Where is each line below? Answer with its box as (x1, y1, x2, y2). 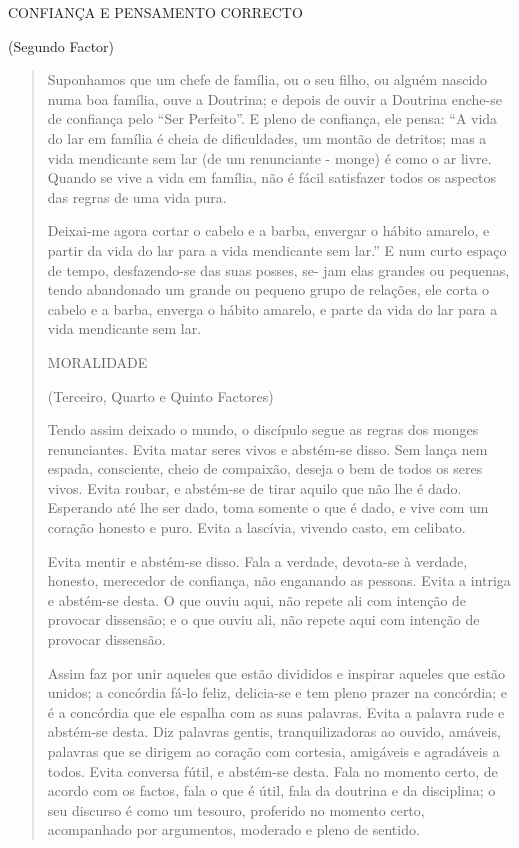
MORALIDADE (47, 351, 148, 372)
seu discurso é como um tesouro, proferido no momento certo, (47, 799, 425, 820)
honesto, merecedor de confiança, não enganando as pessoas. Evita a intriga (47, 570, 511, 591)
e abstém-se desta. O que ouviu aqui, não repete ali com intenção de (47, 589, 467, 610)
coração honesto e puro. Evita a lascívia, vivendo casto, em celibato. (47, 517, 466, 538)
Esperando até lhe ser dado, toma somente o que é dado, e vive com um (47, 497, 489, 518)
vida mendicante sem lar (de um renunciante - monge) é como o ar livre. (47, 147, 492, 168)
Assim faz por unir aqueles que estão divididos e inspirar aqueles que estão (47, 662, 506, 683)
